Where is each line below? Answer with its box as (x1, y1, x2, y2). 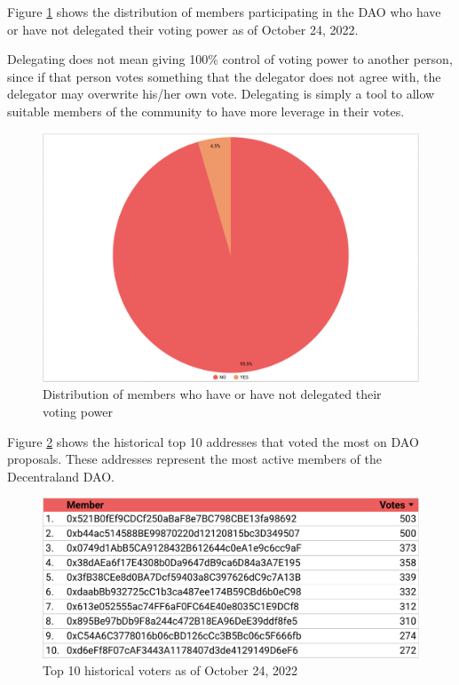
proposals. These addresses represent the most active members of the (7, 450, 382, 468)
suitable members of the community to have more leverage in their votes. (7, 101, 405, 120)
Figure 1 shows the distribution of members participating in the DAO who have (7, 3, 441, 20)
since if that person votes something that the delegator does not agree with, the (7, 67, 441, 85)
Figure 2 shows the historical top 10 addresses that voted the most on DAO (7, 432, 419, 450)
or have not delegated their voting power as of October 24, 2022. (7, 20, 359, 38)
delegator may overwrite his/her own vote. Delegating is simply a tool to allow (7, 84, 435, 103)
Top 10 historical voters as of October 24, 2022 (43, 661, 297, 680)
